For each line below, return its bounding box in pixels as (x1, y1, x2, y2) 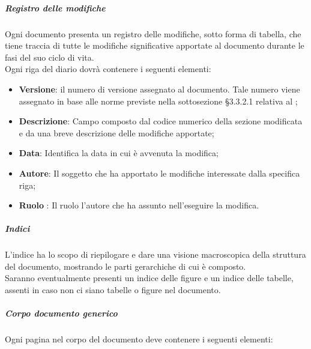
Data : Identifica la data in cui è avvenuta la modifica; (19, 147, 219, 159)
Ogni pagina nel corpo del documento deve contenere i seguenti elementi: (5, 333, 273, 345)
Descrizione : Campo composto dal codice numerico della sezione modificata (19, 115, 303, 127)
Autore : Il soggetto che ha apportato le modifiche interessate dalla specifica (19, 166, 300, 179)
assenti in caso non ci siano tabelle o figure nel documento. (5, 284, 221, 296)
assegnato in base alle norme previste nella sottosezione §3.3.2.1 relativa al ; (19, 94, 298, 107)
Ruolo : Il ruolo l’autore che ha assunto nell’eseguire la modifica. (19, 199, 259, 211)
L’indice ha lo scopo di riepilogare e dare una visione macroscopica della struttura (5, 248, 306, 261)
